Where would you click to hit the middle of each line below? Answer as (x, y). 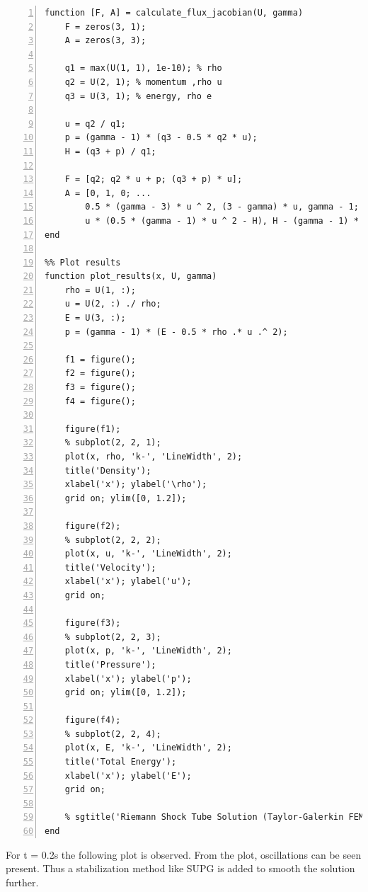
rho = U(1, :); (100, 290)
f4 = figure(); (100, 401)
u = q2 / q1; (95, 124)
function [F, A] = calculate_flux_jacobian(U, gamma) (174, 13)
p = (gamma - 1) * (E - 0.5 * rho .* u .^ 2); (176, 332)
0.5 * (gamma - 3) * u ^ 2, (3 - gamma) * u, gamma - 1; (222, 207)
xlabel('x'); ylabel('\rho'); (136, 485)
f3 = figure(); (100, 388)
